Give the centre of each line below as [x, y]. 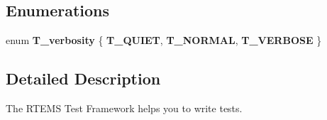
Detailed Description [83, 78]
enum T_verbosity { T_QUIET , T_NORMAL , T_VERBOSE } [164, 40]
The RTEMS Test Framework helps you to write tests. [124, 108]
